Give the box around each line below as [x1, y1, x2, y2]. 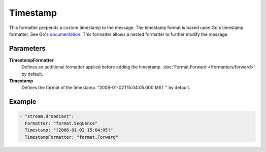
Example [9, 97, 36, 106]
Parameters [9, 44, 46, 53]
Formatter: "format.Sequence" [25, 121, 98, 126]
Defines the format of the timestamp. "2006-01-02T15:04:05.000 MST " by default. [21, 85, 191, 91]
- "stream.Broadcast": [19, 114, 74, 119]
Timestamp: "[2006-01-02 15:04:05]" [25, 127, 113, 133]
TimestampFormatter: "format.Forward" [25, 134, 118, 140]
